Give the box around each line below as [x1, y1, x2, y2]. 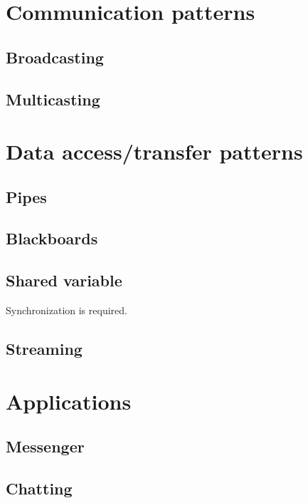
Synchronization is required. [6, 303, 127, 318]
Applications [6, 386, 132, 415]
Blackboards [6, 227, 98, 249]
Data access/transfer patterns [6, 137, 303, 166]
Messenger [6, 435, 85, 457]
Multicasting [6, 88, 100, 110]
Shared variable [6, 269, 122, 291]
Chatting [6, 477, 73, 499]
